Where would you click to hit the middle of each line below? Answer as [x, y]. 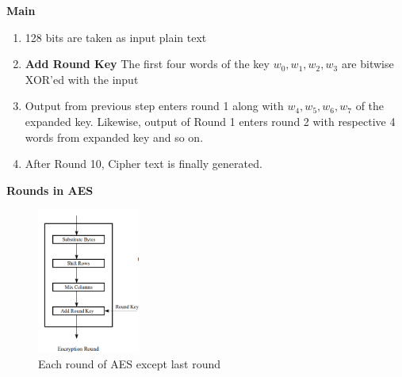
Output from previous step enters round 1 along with [154, 106]
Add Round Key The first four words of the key [147, 64]
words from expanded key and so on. [114, 137]
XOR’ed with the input [82, 79]
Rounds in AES [50, 190]
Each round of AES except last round [130, 363]
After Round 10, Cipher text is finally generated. [144, 164]
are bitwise [368, 64]
